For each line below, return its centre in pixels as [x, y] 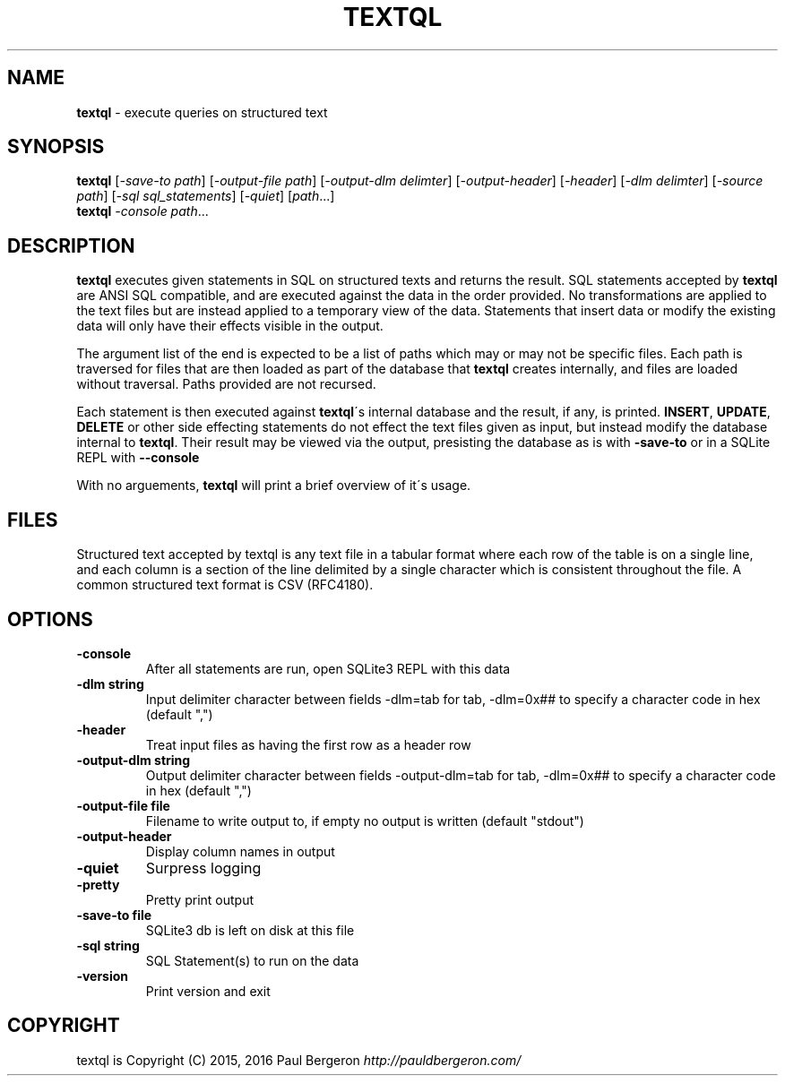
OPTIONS [50, 619]
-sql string [108, 945]
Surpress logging [203, 868]
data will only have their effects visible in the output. [230, 326]
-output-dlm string [134, 760]
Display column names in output [240, 851]
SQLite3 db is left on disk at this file [250, 930]
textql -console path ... [142, 211]
